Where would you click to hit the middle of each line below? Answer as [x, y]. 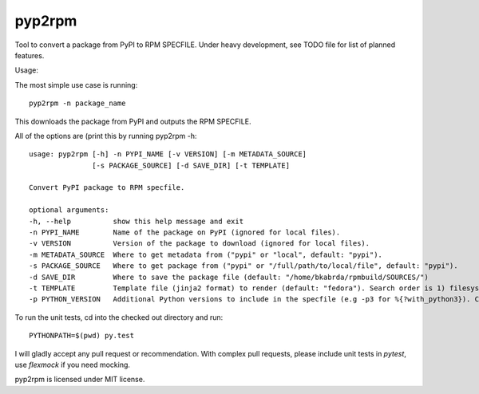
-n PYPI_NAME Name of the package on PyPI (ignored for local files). [185, 232]
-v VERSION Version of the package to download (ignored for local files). [200, 244]
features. [30, 55]
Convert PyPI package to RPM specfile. [107, 188]
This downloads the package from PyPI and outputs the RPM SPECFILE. [133, 121]
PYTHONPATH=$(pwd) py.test [82, 336]
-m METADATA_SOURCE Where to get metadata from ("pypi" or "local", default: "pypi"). [206, 254]
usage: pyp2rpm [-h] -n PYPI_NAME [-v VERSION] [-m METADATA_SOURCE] [168, 154]
